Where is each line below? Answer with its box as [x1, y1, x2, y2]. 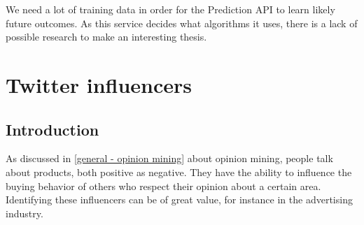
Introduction [6, 118, 99, 140]
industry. [6, 205, 43, 220]
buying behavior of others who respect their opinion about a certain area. [6, 178, 321, 193]
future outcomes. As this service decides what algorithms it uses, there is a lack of [6, 15, 358, 30]
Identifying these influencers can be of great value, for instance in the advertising [6, 192, 353, 207]
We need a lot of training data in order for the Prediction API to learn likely [6, 2, 335, 16]
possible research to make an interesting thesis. [6, 29, 207, 44]
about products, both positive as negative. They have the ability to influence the [6, 164, 352, 179]
